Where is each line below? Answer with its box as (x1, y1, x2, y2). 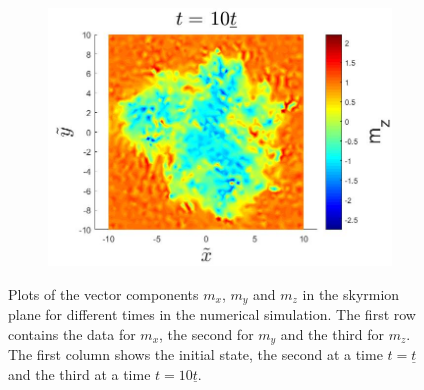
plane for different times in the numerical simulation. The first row (8, 304, 416, 325)
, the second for (159, 323, 254, 344)
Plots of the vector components (8, 283, 199, 304)
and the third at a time (8, 363, 151, 384)
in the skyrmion (302, 283, 400, 304)
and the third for (280, 323, 385, 344)
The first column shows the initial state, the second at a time (8, 344, 383, 365)
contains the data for (8, 323, 136, 344)
